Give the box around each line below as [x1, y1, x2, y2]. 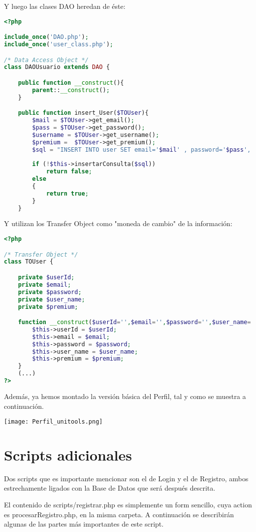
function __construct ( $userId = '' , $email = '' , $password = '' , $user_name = [18, 319, 251, 326]
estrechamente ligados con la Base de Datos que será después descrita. [4, 483, 216, 493]
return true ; [46, 190, 89, 197]
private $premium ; [18, 303, 78, 310]
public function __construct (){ [18, 79, 124, 86]
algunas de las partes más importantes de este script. [4, 519, 164, 529]
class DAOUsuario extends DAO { [4, 64, 110, 71]
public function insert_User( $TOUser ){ [18, 109, 149, 117]
